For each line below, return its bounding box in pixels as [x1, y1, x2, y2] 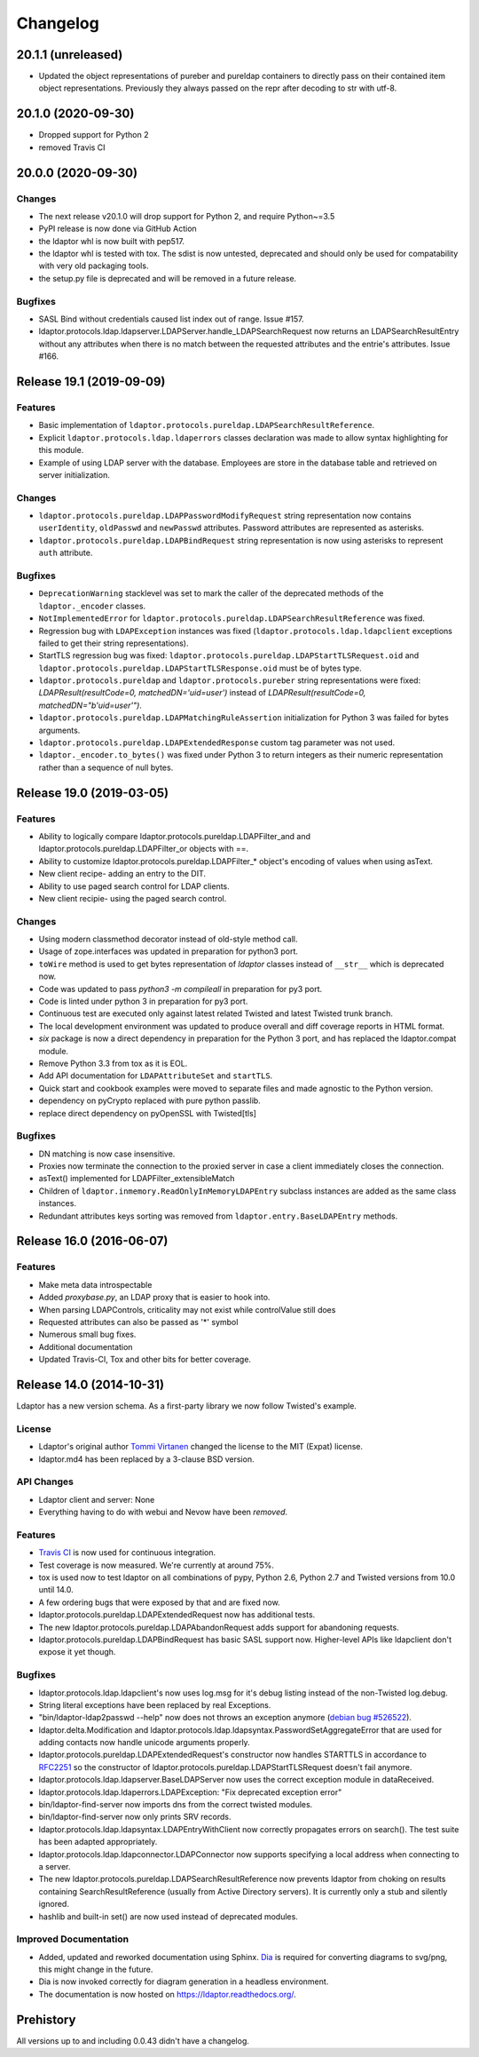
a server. [38, 1861, 71, 1871]
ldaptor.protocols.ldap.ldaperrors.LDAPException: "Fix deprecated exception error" [38, 1786, 342, 1798]
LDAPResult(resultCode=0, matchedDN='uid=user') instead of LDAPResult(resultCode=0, [38, 687, 366, 698]
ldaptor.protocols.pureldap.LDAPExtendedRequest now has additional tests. [38, 1609, 316, 1620]
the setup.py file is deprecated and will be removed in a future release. [38, 273, 297, 283]
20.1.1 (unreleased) [16, 47, 123, 62]
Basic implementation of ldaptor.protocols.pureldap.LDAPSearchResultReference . [38, 420, 375, 431]
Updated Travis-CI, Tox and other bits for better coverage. [38, 1354, 252, 1365]
